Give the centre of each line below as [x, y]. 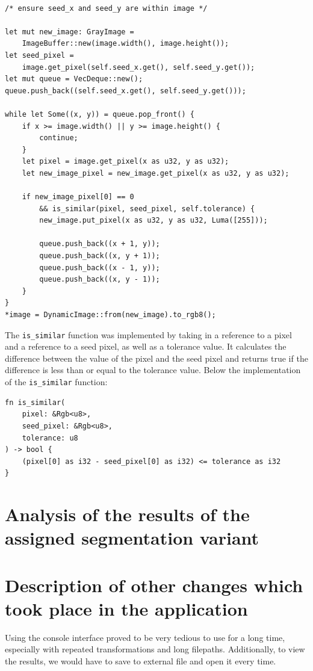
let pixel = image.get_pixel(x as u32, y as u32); [126, 162]
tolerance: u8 [50, 438]
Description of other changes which [154, 585]
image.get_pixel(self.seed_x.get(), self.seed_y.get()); [138, 67]
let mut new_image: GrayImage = [70, 32]
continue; [59, 138]
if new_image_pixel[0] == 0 [78, 197]
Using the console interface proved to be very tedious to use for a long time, [145, 637]
